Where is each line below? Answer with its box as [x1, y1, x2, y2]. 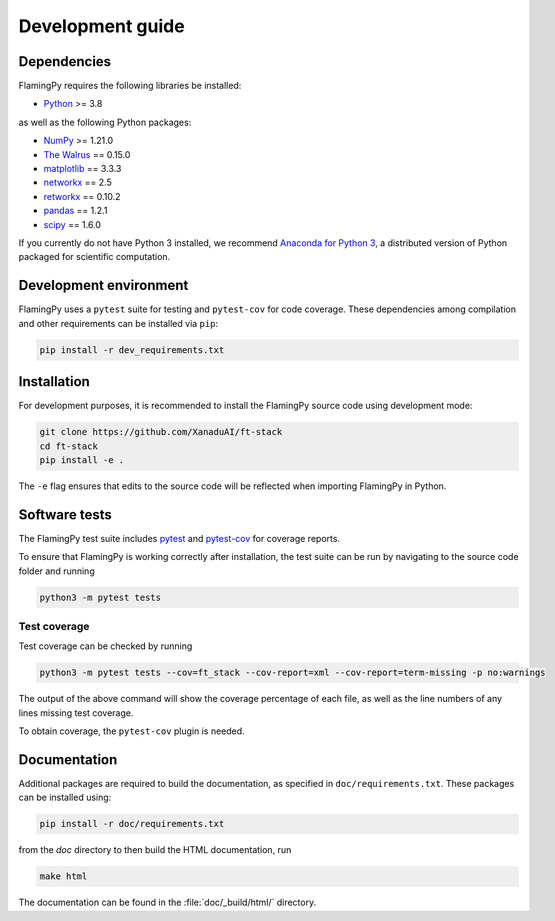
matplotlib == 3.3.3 [43, 163, 122, 175]
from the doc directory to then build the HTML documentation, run [18, 844, 292, 856]
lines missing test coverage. [18, 706, 134, 719]
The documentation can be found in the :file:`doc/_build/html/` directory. [18, 896, 317, 909]
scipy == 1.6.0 [43, 218, 102, 230]
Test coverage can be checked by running [18, 640, 193, 652]
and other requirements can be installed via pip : [18, 317, 219, 329]
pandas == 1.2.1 [43, 205, 108, 217]
